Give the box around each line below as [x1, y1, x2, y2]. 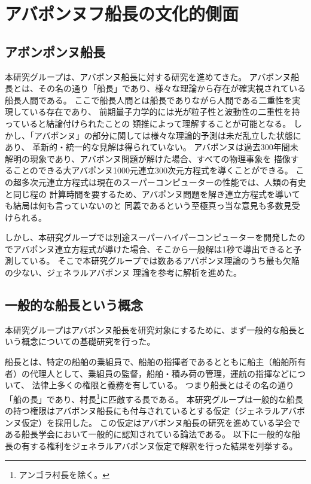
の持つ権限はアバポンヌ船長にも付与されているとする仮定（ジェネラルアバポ [5, 404, 306, 417]
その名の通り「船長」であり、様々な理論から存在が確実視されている [38, 82, 306, 95]
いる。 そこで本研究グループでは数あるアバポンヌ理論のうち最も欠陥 [29, 254, 300, 267]
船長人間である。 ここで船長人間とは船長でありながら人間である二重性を [5, 93, 292, 106]
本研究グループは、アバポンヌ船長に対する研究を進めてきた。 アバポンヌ [5, 70, 291, 83]
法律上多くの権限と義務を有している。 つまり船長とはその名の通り [32, 379, 294, 391]
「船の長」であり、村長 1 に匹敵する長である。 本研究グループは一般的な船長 [5, 391, 303, 405]
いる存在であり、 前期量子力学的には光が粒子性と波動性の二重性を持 [29, 105, 300, 118]
